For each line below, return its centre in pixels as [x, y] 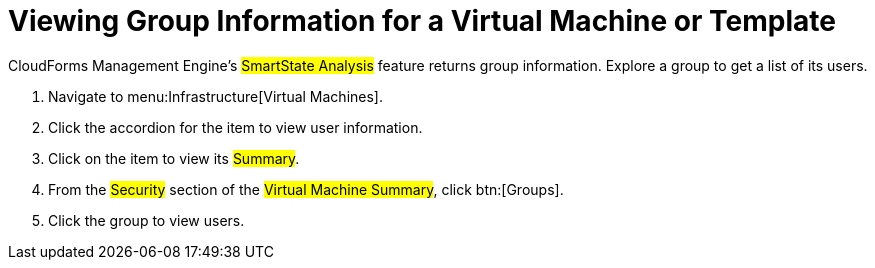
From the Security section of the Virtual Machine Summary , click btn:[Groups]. [306, 189]
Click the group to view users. [146, 220]
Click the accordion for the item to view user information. [235, 127]
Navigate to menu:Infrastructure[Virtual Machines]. [215, 96]
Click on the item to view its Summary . [174, 158]
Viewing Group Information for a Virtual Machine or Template [422, 21]
